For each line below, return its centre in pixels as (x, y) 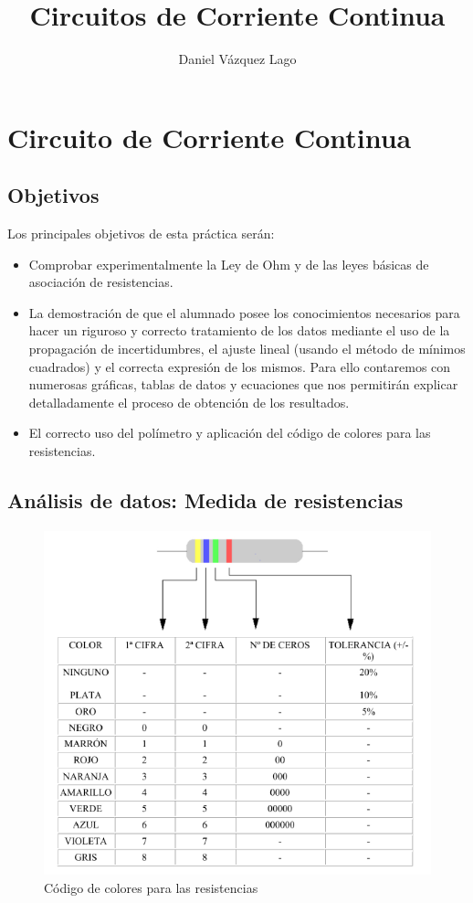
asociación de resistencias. (101, 282)
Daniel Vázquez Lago (237, 59)
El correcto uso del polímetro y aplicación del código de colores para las (230, 433)
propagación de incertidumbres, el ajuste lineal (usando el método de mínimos (247, 349)
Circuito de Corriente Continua (210, 137)
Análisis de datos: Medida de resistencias (205, 500)
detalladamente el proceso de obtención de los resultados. (189, 402)
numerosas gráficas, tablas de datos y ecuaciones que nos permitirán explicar (243, 384)
